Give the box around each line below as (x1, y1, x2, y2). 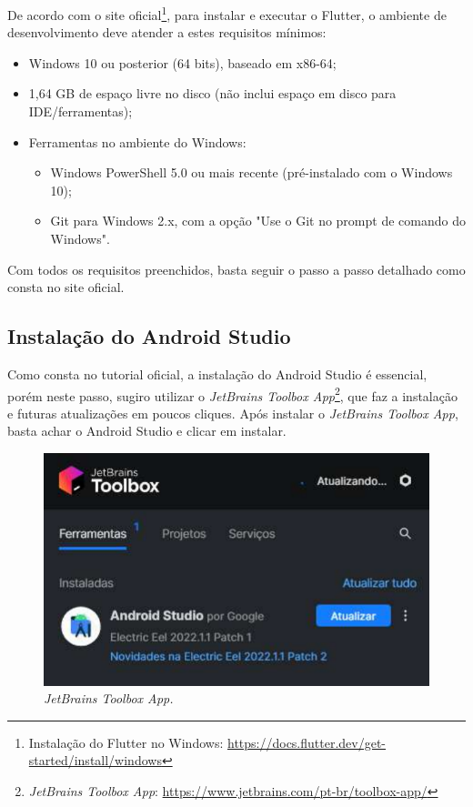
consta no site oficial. (7, 277, 125, 297)
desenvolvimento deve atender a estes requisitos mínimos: (7, 23, 327, 42)
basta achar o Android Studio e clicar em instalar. (7, 421, 287, 440)
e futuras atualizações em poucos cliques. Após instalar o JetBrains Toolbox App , (7, 403, 458, 422)
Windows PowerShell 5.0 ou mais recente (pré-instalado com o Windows (50, 163, 453, 182)
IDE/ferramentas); (28, 102, 133, 121)
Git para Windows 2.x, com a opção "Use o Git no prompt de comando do (50, 211, 466, 230)
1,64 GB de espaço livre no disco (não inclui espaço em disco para (28, 84, 397, 103)
